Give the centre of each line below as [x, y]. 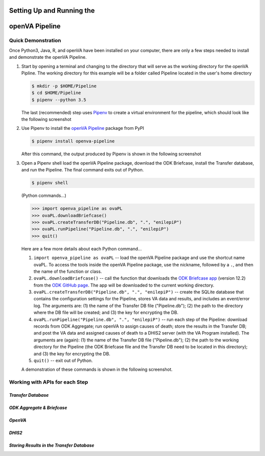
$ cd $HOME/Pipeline [56, 93]
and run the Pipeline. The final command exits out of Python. [83, 170]
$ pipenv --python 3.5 [59, 100]
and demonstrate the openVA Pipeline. [48, 57]
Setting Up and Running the [52, 11]
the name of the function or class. [68, 271]
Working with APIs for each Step [49, 382]
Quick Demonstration [35, 41]
